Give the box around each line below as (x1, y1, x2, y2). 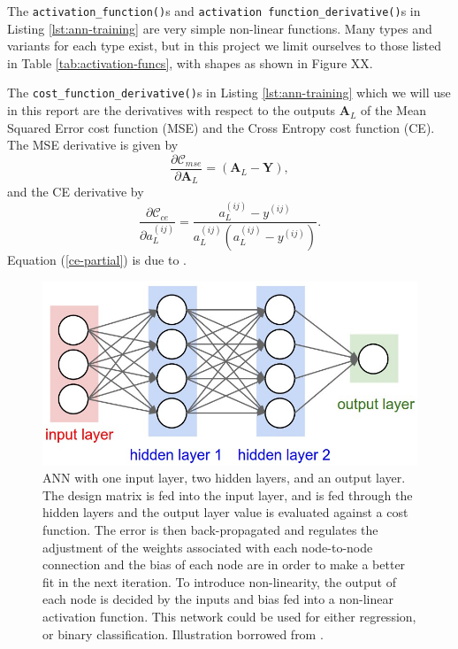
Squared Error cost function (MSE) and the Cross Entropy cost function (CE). (7, 118, 435, 136)
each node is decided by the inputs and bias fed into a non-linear (42, 590, 393, 608)
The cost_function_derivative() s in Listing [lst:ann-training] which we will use (7, 83, 451, 102)
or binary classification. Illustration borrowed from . (42, 624, 324, 643)
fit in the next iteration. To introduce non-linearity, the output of (42, 572, 396, 591)
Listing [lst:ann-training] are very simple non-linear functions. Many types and (7, 19, 432, 37)
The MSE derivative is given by (7, 135, 179, 154)
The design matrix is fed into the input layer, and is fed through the (42, 485, 413, 504)
